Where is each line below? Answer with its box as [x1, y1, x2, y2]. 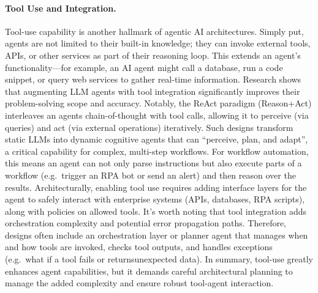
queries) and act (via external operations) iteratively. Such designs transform [5, 121, 293, 133]
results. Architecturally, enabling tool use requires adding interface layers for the [5, 180, 307, 193]
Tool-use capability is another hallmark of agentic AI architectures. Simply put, [5, 24, 304, 37]
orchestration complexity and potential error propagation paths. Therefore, [5, 217, 287, 229]
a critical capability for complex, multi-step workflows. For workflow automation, [5, 144, 309, 157]
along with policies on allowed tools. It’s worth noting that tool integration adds [5, 204, 306, 217]
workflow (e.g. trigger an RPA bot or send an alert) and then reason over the [5, 168, 296, 181]
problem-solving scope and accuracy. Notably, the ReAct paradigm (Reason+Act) [5, 97, 312, 109]
